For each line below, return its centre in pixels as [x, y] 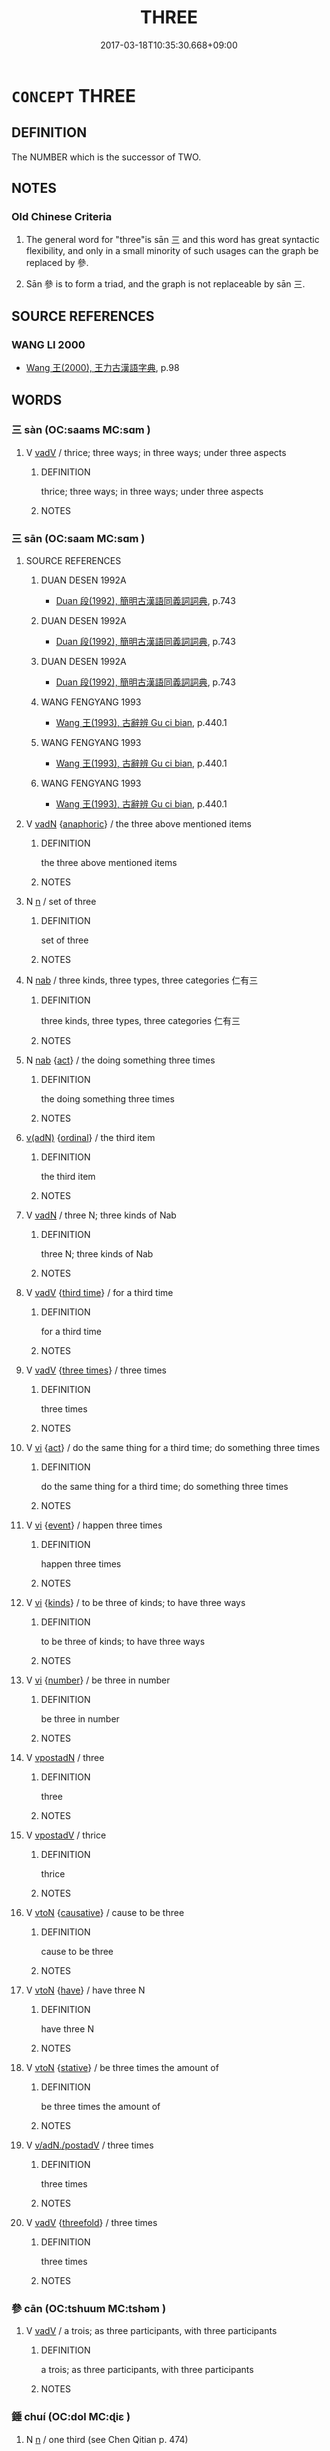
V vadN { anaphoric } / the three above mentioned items [138, 824]
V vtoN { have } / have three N [85, 1990]
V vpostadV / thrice [66, 1835]
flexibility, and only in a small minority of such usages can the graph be [172, 251]
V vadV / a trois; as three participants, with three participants [151, 2331]
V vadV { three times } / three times [96, 1370]
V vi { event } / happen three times [94, 1525]
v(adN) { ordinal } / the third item [90, 1138]
